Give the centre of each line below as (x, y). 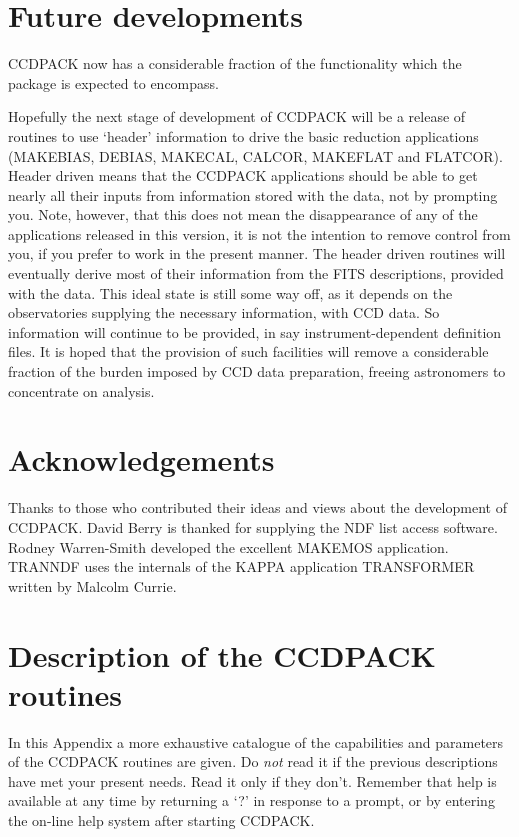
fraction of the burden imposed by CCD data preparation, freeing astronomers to (257, 371)
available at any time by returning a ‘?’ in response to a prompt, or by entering (251, 800)
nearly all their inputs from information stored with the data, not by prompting (253, 194)
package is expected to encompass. (113, 82)
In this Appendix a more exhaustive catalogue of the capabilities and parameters (256, 741)
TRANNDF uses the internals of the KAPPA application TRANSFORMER (241, 566)
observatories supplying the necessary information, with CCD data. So (224, 312)
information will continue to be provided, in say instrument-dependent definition (255, 331)
